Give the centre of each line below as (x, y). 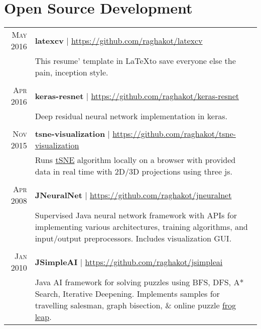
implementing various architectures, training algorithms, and (141, 227)
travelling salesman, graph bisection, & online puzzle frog (136, 305)
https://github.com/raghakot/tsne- (174, 134)
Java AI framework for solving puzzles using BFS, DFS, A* (139, 282)
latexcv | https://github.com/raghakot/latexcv (119, 40)
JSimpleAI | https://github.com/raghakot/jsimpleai (129, 262)
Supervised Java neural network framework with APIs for (136, 215)
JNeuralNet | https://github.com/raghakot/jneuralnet (133, 195)
